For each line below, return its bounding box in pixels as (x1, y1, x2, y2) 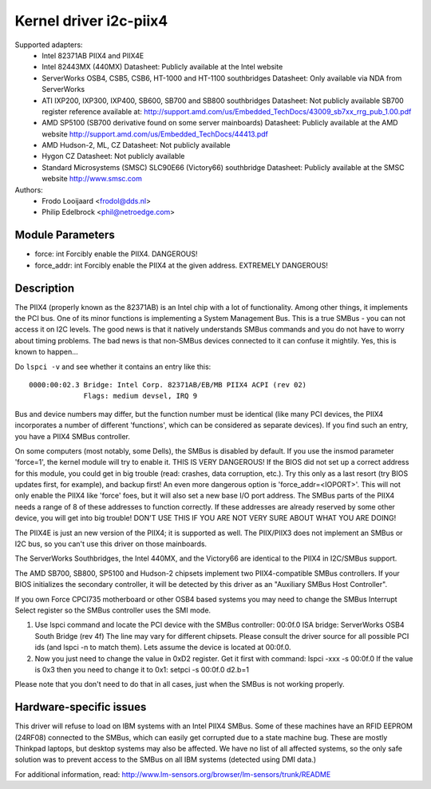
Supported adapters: (14, 40, 83, 50)
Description (14, 281, 75, 295)
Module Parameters (14, 228, 115, 242)
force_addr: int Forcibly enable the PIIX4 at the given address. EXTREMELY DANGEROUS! (34, 260, 329, 270)
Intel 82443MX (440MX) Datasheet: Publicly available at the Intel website (42, 62, 283, 72)
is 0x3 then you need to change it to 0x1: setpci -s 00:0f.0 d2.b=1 (34, 664, 249, 674)
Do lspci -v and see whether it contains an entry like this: (14, 362, 212, 371)
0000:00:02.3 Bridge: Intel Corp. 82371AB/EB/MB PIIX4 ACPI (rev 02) (29, 380, 307, 389)
